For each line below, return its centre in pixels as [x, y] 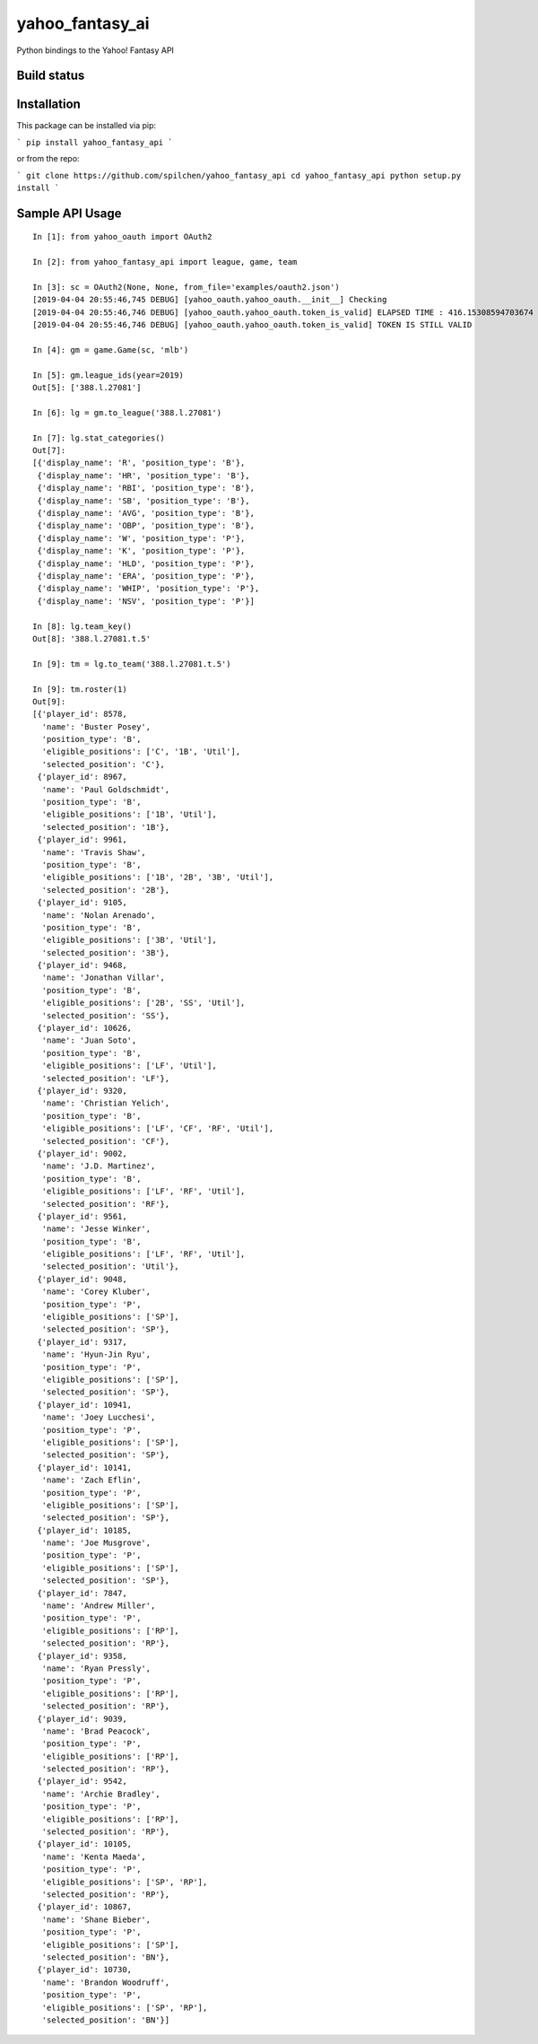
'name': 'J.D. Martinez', [99, 1166]
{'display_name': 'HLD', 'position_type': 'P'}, [146, 563]
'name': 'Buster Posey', [96, 726]
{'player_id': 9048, [82, 1279]
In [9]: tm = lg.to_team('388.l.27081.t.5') [132, 664]
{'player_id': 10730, [85, 1970]
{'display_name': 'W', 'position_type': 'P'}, [141, 538]
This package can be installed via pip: [87, 126]
